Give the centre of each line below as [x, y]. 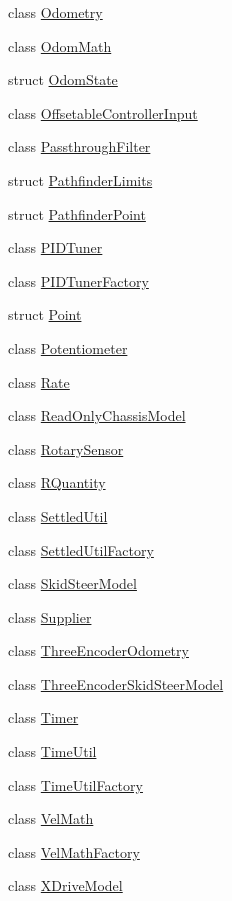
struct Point [45, 314]
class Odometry [55, 12]
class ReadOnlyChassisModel [97, 415]
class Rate [39, 381]
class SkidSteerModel [72, 583]
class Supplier [50, 616]
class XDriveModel [65, 885]
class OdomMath [60, 45]
